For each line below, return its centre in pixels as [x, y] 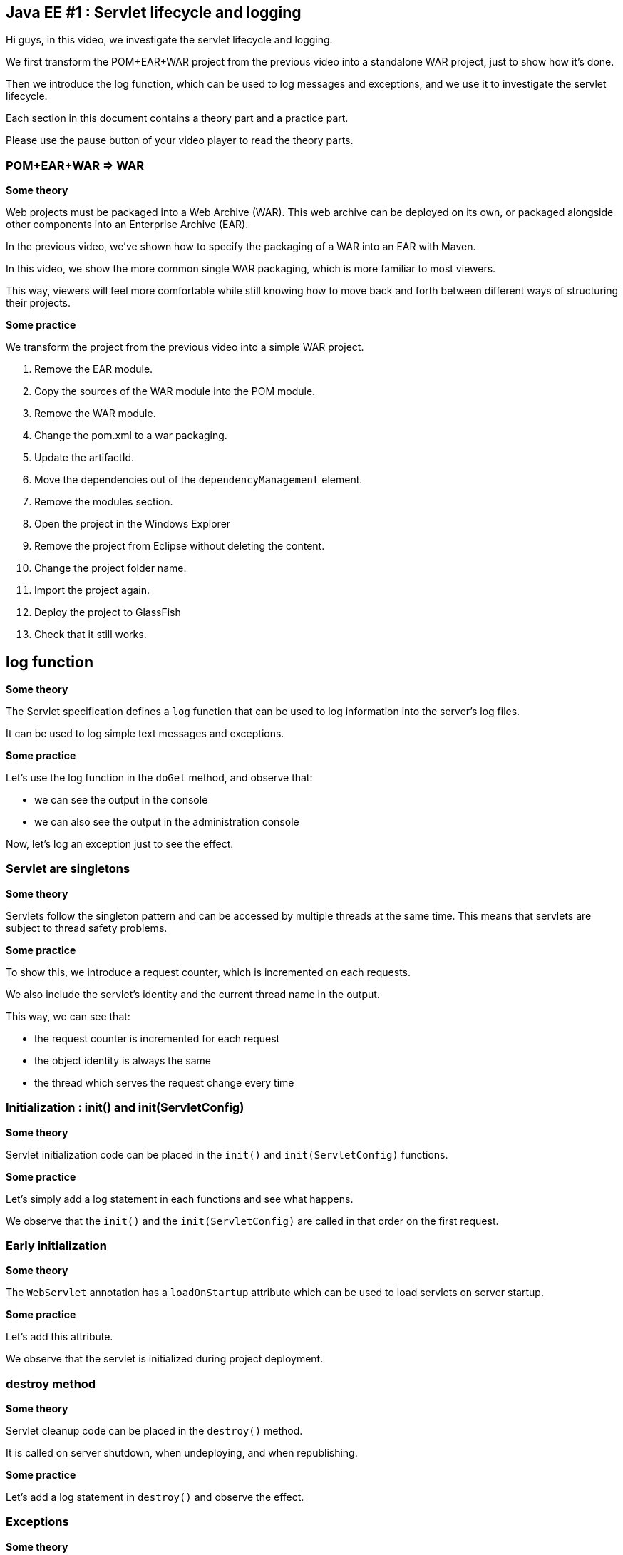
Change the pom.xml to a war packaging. [131, 436]
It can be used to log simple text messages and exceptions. [145, 734]
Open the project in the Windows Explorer [133, 524]
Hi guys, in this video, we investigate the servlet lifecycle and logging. [169, 40]
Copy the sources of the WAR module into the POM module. [175, 391]
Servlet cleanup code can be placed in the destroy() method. [154, 1431]
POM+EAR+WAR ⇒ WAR [75, 165]
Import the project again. [92, 590]
